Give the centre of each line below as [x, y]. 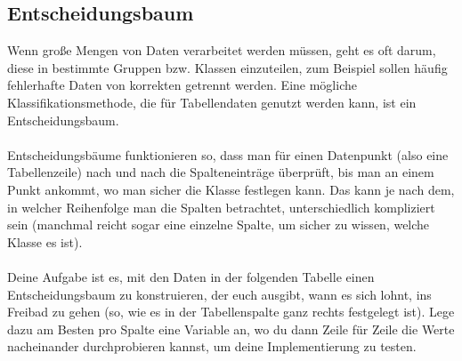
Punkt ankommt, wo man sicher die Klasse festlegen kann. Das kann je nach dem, [231, 189]
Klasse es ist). [45, 241]
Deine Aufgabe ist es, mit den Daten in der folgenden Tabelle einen [191, 276]
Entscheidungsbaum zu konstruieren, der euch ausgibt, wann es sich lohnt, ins [219, 294]
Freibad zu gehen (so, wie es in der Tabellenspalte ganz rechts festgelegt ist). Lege [231, 312]
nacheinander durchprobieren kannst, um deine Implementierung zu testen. [212, 346]
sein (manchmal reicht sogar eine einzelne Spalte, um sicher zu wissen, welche [219, 225]
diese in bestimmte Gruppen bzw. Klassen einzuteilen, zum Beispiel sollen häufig [227, 67]
